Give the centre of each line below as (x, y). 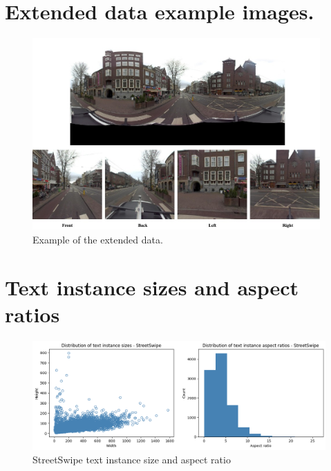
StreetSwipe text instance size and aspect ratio (132, 460)
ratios (32, 314)
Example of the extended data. (98, 239)
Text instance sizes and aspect (152, 287)
